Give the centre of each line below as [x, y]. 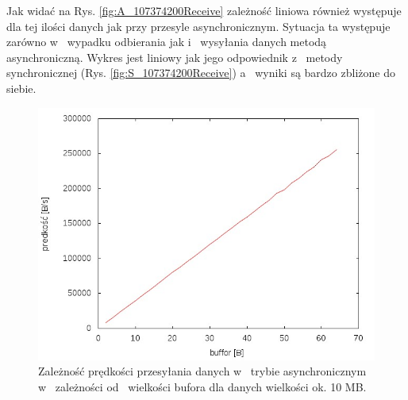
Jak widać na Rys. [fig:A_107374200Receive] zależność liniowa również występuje [204, 10]
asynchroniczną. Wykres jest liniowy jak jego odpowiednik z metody [175, 57]
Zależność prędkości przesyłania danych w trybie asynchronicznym [202, 371]
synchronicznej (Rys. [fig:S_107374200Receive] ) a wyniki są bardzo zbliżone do [201, 73]
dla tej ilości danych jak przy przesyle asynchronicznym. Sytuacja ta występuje [198, 26]
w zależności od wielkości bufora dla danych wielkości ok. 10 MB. [202, 386]
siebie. [21, 88]
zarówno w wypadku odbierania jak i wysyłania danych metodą [167, 42]
